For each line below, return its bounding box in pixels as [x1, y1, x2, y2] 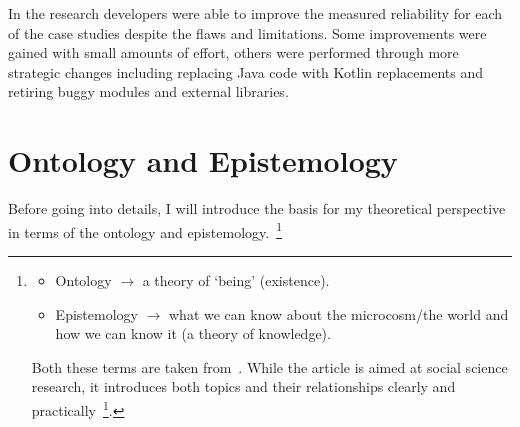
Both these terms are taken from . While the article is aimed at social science [31, 356, 508, 377]
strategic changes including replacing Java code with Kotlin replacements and [8, 61, 483, 82]
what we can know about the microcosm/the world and [168, 303, 509, 324]
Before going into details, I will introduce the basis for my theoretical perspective [8, 198, 506, 219]
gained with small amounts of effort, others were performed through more [8, 42, 459, 63]
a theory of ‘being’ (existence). [142, 269, 330, 290]
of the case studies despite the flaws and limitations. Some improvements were [8, 22, 487, 43]
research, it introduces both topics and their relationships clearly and [31, 376, 456, 397]
